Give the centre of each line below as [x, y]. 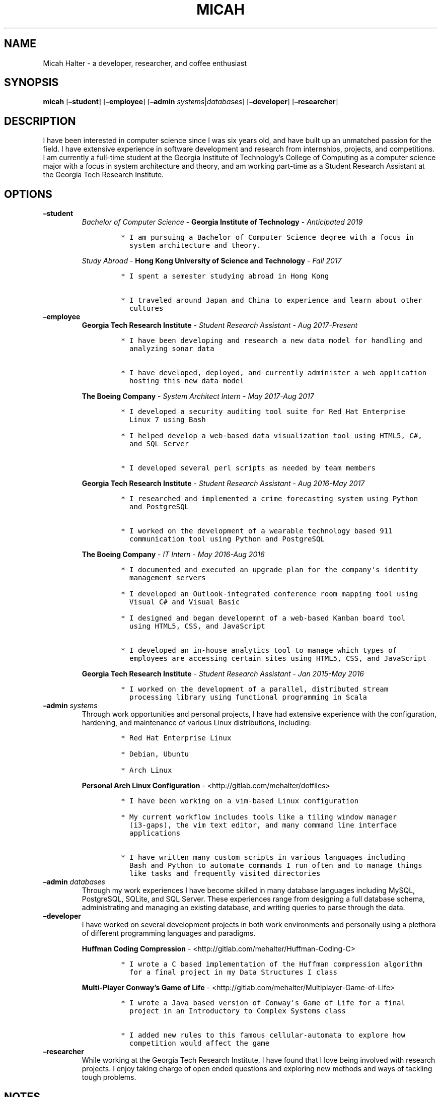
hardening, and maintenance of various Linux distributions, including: [196, 723]
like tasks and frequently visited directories [225, 874]
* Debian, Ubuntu [155, 754]
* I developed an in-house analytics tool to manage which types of [259, 650]
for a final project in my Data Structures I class [234, 972]
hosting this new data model [187, 381]
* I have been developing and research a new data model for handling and [272, 341]
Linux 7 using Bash [168, 420]
